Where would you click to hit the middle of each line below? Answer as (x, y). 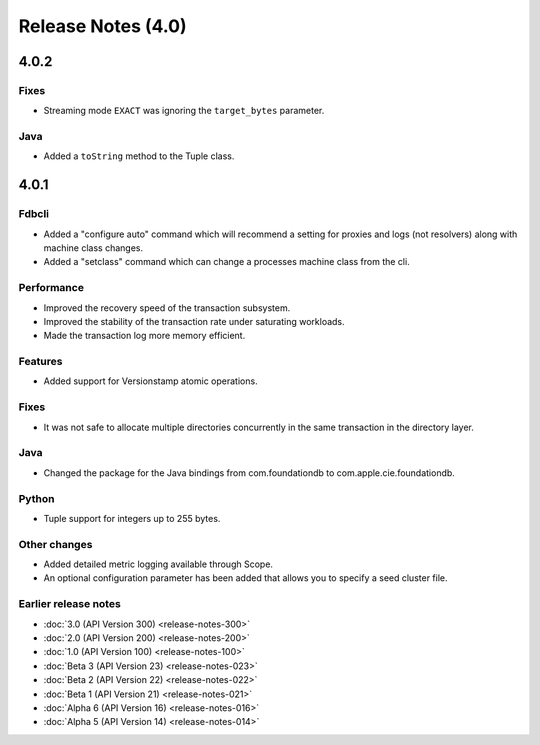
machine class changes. (93, 248)
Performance (51, 288)
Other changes (55, 544)
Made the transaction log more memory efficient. (144, 336)
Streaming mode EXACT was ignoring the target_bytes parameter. (184, 111)
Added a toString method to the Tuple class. (139, 156)
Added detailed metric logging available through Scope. (158, 564)
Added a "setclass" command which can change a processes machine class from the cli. (226, 262)
